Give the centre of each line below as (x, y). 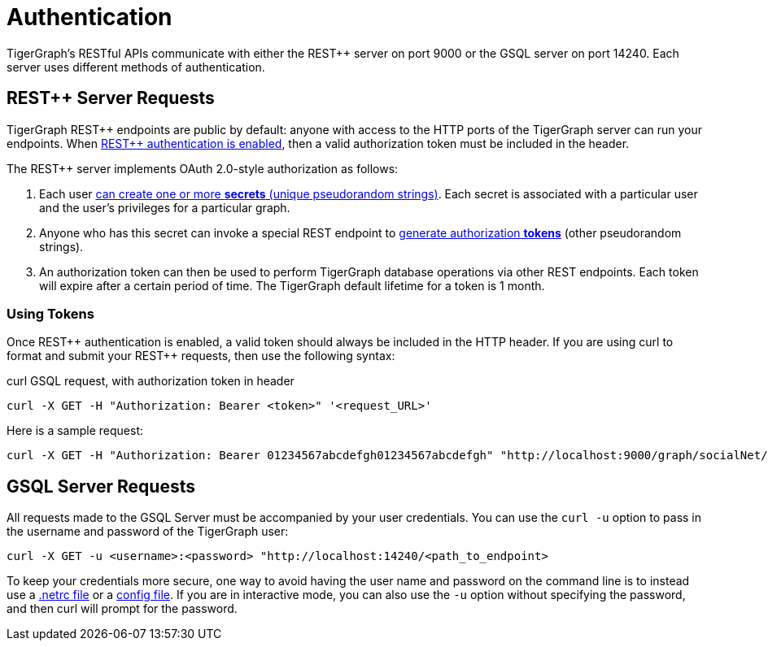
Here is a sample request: (75, 431)
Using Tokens (50, 313)
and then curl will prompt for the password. (122, 609)
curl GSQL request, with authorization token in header (151, 381)
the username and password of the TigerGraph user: (148, 532)
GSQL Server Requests (101, 486)
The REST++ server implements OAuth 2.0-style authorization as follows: (203, 168)
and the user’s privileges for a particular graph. (165, 207)
